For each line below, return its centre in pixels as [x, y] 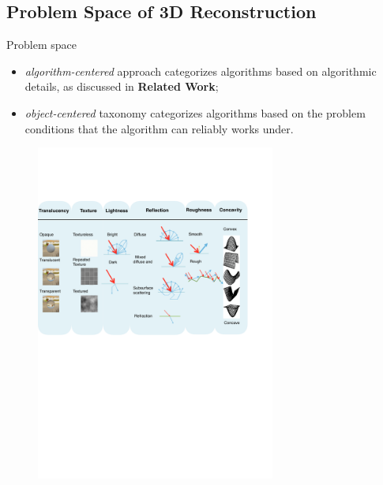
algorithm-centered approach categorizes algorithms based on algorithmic [201, 71]
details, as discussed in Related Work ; [122, 86]
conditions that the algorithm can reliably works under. [159, 128]
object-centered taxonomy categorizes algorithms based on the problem [195, 112]
